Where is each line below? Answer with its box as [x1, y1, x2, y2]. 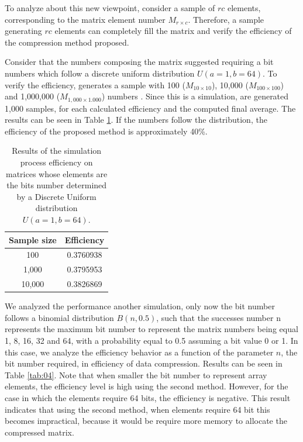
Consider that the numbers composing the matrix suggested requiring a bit [5, 56, 274, 68]
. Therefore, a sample [188, 13, 264, 25]
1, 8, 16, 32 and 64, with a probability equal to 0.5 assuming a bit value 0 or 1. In [5, 334, 298, 346]
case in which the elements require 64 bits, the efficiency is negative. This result [5, 391, 291, 403]
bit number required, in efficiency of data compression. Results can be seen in [5, 357, 283, 370]
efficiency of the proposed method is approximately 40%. [5, 125, 208, 137]
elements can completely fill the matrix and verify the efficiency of [54, 25, 292, 37]
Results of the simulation [12, 144, 102, 157]
